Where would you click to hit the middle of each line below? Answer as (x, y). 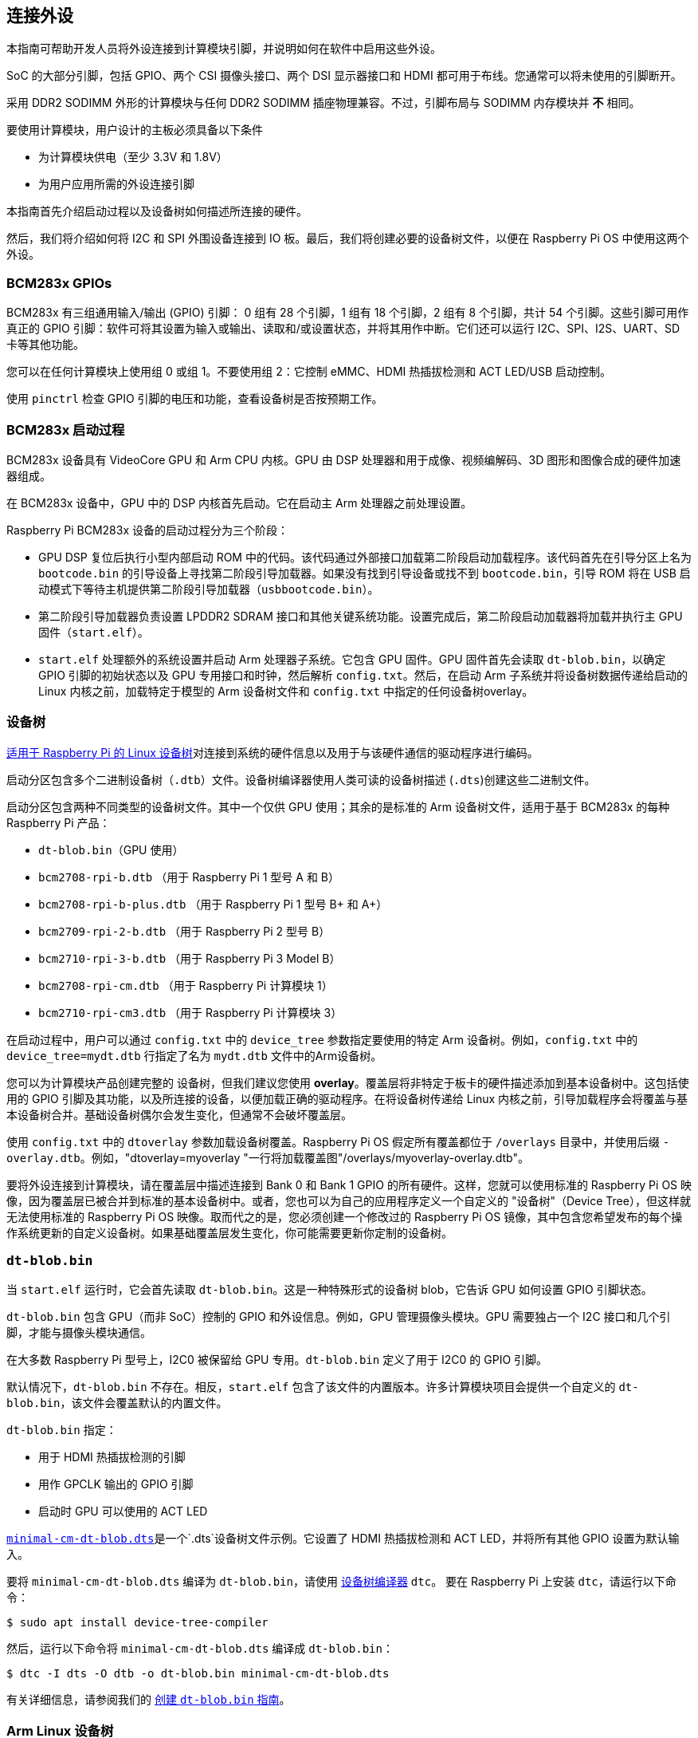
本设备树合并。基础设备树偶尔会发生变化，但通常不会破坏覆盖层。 (179, 1114)
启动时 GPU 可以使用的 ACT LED (123, 1511)
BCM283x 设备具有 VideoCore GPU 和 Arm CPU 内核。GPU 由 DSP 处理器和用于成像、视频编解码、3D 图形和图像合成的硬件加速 (344, 459)
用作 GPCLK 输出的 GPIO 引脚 (116, 1484)
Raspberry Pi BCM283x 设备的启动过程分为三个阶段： (148, 530)
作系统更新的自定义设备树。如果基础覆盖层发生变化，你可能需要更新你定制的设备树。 (229, 1232)
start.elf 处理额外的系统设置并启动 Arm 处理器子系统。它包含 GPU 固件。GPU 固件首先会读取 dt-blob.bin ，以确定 (352, 659)
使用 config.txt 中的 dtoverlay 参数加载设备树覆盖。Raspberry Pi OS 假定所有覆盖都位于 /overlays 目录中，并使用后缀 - (338, 1141)
